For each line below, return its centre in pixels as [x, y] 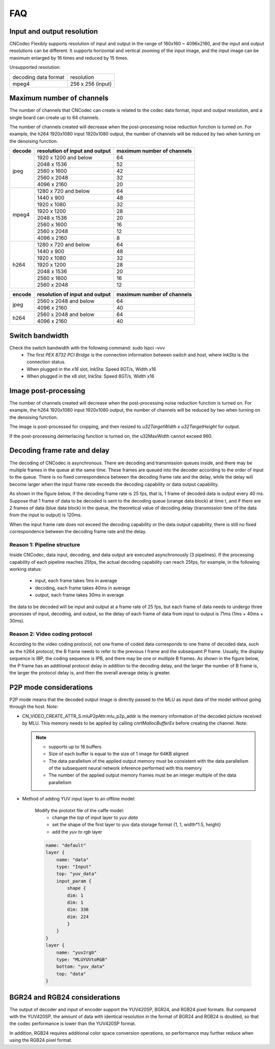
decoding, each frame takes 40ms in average [82, 588]
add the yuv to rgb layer [77, 832]
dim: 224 [78, 917]
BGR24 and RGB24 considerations [65, 997]
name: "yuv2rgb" [76, 952]
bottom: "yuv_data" [81, 967]
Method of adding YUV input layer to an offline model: [79, 799]
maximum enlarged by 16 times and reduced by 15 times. [69, 58]
